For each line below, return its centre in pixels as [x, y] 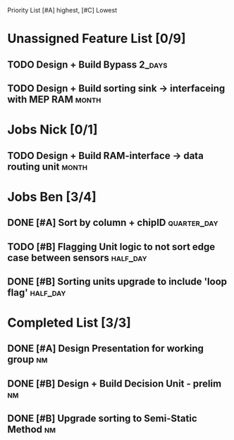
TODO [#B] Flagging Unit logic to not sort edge [111, 247]
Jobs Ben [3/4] [52, 197]
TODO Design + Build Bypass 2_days [87, 64]
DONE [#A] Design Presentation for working [106, 349]
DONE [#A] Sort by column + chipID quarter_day [113, 223]
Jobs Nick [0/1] [53, 130]
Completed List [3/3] [69, 323]
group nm [27, 359]
